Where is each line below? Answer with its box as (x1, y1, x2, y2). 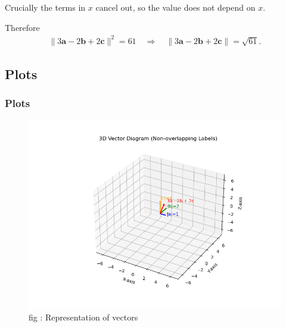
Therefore (5, 21, 40, 33)
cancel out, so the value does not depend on (95, 1, 256, 13)
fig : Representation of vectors (29, 311, 138, 323)
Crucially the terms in (5, 1, 86, 13)
